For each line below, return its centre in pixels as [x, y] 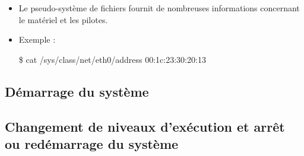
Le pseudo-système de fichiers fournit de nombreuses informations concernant [159, 8]
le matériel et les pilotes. [63, 19]
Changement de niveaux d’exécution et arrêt [145, 126]
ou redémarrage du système [92, 143]
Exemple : [37, 39]
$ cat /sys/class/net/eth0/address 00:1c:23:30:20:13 [112, 59]
